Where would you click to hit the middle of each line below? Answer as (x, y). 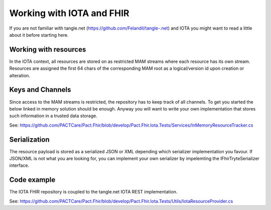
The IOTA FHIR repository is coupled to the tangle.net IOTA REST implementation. (93, 192)
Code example (32, 180)
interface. (19, 165)
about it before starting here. (39, 35)
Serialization (29, 139)
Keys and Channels (40, 90)
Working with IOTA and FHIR (69, 13)
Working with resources (48, 49)
